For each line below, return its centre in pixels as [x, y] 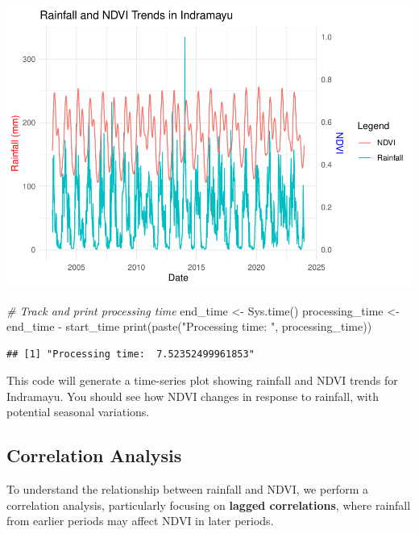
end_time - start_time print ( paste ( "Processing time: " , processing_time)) [189, 326]
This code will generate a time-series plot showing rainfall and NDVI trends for [202, 380]
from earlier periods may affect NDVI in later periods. [140, 521]
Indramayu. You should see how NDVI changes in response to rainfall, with [193, 396]
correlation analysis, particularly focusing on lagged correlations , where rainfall [209, 505]
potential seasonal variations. [78, 412]
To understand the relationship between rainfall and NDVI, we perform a [187, 489]
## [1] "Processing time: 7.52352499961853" [131, 354]
